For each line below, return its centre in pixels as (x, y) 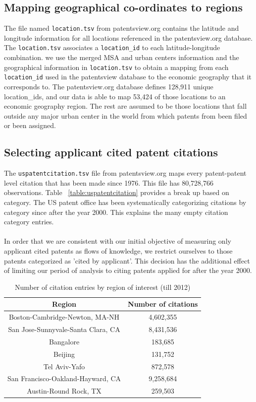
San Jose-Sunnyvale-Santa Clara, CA (64, 329)
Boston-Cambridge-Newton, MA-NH (64, 317)
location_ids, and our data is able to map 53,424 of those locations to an (115, 96)
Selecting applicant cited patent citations (111, 152)
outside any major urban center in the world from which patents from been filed (126, 115)
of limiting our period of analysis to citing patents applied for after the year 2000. (128, 270)
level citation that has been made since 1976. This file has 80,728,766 (109, 182)
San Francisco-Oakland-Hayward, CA (64, 378)
